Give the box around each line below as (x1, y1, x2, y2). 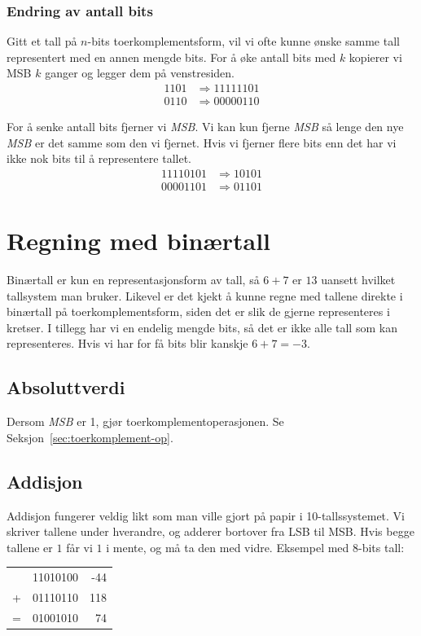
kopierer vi (349, 48, 402, 65)
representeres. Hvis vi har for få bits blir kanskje (7, 335, 248, 352)
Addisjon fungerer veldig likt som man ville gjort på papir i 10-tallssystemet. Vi (7, 507, 406, 524)
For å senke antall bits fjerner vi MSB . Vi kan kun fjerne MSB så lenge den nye (7, 118, 404, 135)
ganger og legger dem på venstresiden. (45, 64, 235, 81)
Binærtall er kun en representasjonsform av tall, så (7, 271, 260, 288)
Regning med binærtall (7, 224, 271, 257)
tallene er (7, 538, 53, 555)
